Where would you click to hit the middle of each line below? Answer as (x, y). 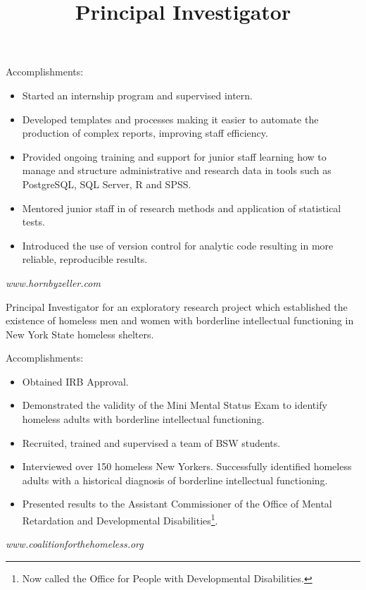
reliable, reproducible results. (85, 259)
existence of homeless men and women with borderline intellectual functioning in (180, 320)
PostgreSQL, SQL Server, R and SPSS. (107, 184)
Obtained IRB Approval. (75, 381)
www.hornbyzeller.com (53, 282)
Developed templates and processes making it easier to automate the (170, 119)
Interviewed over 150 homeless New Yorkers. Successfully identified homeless (187, 466)
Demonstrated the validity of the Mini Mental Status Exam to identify (175, 405)
